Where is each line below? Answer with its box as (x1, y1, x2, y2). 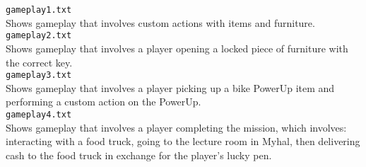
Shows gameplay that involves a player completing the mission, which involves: (6, 120, 347, 134)
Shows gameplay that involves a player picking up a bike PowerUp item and (6, 80, 335, 95)
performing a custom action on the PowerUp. (6, 94, 201, 109)
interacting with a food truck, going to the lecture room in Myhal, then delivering (6, 134, 360, 149)
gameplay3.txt (6, 70, 72, 81)
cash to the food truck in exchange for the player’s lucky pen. (6, 147, 272, 162)
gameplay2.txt (6, 30, 72, 41)
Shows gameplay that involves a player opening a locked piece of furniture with (6, 40, 348, 55)
